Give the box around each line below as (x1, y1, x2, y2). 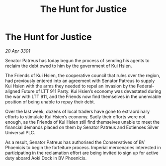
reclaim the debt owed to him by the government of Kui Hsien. (5, 63, 132, 69)
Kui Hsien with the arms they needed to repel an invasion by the (5, 83, 136, 89)
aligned (5, 88, 21, 94)
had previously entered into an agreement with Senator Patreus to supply (5, 78, 155, 83)
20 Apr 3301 (5, 48, 31, 54)
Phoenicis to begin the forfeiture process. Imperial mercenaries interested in (5, 144, 162, 150)
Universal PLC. (5, 129, 36, 135)
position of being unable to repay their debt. (5, 98, 95, 105)
